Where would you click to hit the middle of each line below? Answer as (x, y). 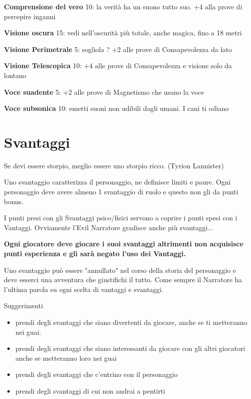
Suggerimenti (23, 306)
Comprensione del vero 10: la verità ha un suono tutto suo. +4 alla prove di (123, 6)
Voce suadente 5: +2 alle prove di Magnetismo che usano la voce (104, 92)
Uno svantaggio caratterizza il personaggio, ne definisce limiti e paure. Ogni (117, 182)
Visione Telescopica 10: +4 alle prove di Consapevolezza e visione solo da (118, 66)
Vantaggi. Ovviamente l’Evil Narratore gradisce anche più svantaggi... (109, 227)
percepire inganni (30, 16)
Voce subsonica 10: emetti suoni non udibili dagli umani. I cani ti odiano (116, 108)
